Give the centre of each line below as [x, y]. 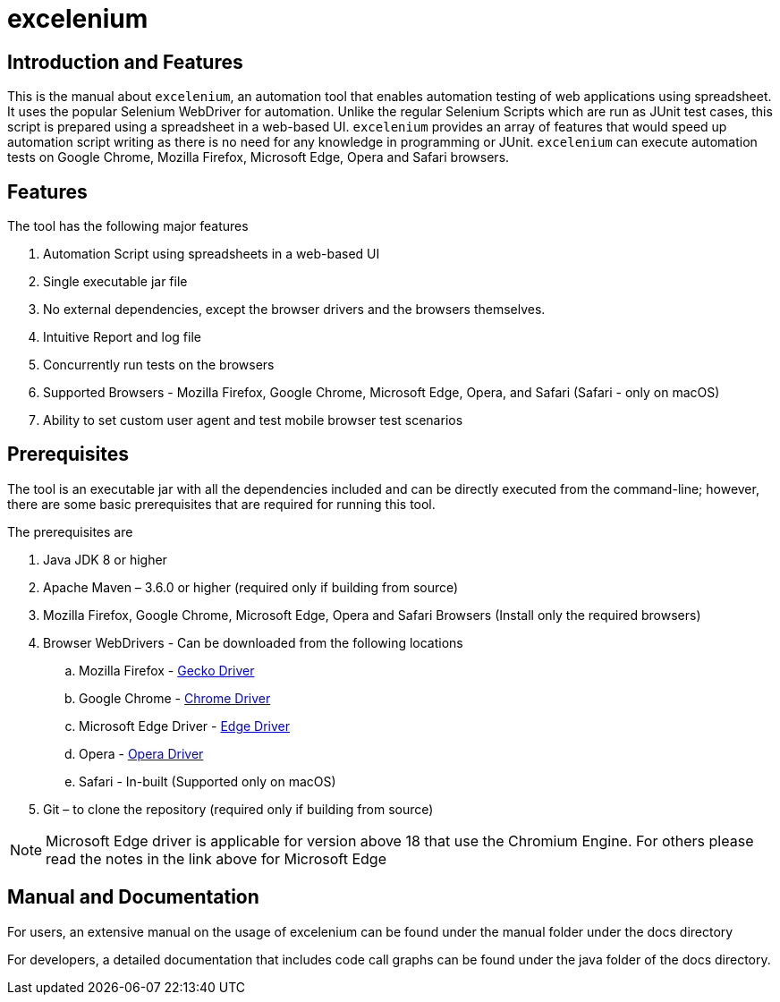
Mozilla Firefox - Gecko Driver [167, 670]
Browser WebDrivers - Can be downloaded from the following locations [253, 642]
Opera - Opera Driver [141, 753]
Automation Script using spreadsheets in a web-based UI [212, 254]
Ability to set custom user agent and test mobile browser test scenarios [253, 420]
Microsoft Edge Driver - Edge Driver [184, 726]
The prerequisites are [70, 531]
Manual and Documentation [133, 897]
